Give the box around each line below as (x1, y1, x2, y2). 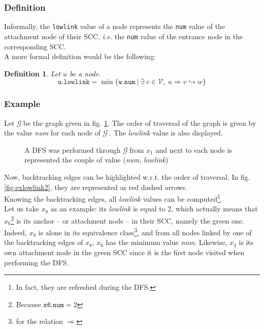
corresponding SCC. (4, 41, 66, 51)
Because (16, 298, 41, 309)
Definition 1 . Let (4, 68, 60, 78)
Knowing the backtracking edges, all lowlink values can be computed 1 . (4, 192, 222, 204)
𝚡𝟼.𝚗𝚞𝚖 (43, 301, 64, 309)
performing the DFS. (4, 257, 69, 267)
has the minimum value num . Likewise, (106, 237, 227, 248)
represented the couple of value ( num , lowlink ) (24, 154, 169, 165)
